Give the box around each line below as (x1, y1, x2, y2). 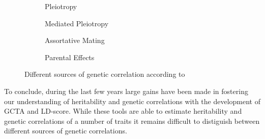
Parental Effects (45, 52, 95, 62)
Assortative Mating (45, 35, 105, 45)
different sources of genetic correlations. (4, 125, 127, 136)
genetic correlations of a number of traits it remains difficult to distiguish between (4, 115, 260, 126)
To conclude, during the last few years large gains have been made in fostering (4, 85, 248, 96)
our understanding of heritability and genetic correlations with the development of (4, 96, 261, 106)
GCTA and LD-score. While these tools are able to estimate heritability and (4, 106, 242, 116)
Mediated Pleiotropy (45, 18, 109, 28)
